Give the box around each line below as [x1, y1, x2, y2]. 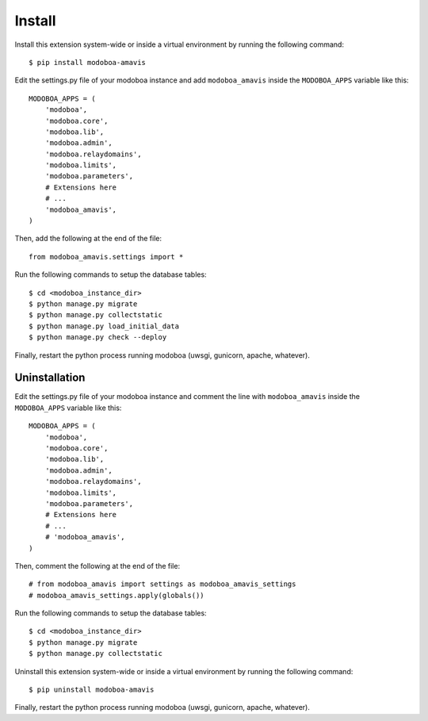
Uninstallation [14, 371, 86, 385]
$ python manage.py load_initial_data [29, 321, 180, 331]
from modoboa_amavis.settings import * [29, 252, 184, 261]
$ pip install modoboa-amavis [29, 58, 147, 67]
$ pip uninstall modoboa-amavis [29, 685, 155, 694]
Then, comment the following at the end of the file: [14, 561, 181, 570]
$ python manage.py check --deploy [29, 333, 167, 342]
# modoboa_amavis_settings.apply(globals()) [29, 591, 205, 600]
